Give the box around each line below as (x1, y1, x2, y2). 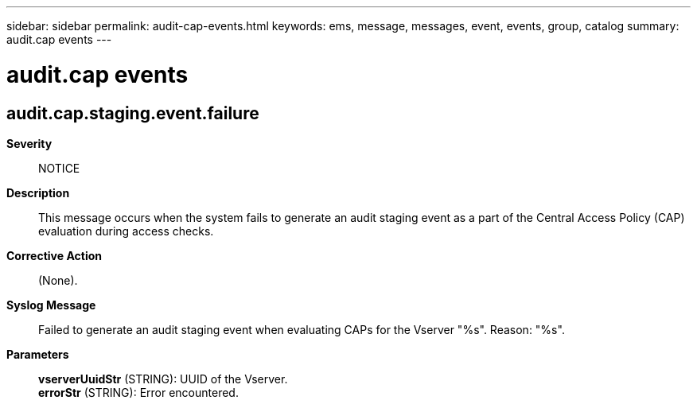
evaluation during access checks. (38, 223, 214, 238)
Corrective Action (6, 248, 102, 262)
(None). (38, 273, 78, 287)
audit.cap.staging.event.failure (6, 103, 259, 123)
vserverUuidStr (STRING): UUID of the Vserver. (38, 371, 288, 386)
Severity (6, 136, 53, 150)
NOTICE (38, 161, 80, 175)
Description (6, 185, 70, 200)
